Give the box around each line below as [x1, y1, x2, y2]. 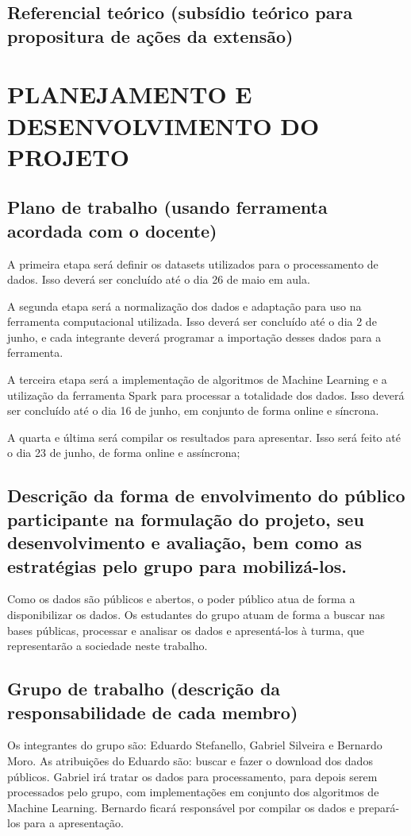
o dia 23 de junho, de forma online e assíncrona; [7, 444, 240, 461]
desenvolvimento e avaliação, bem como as [7, 530, 362, 555]
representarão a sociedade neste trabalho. [7, 637, 208, 654]
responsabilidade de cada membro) [7, 699, 298, 724]
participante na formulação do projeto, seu [7, 506, 364, 531]
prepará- [358, 799, 400, 815]
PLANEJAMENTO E [7, 78, 252, 110]
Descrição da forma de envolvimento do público [7, 483, 405, 508]
